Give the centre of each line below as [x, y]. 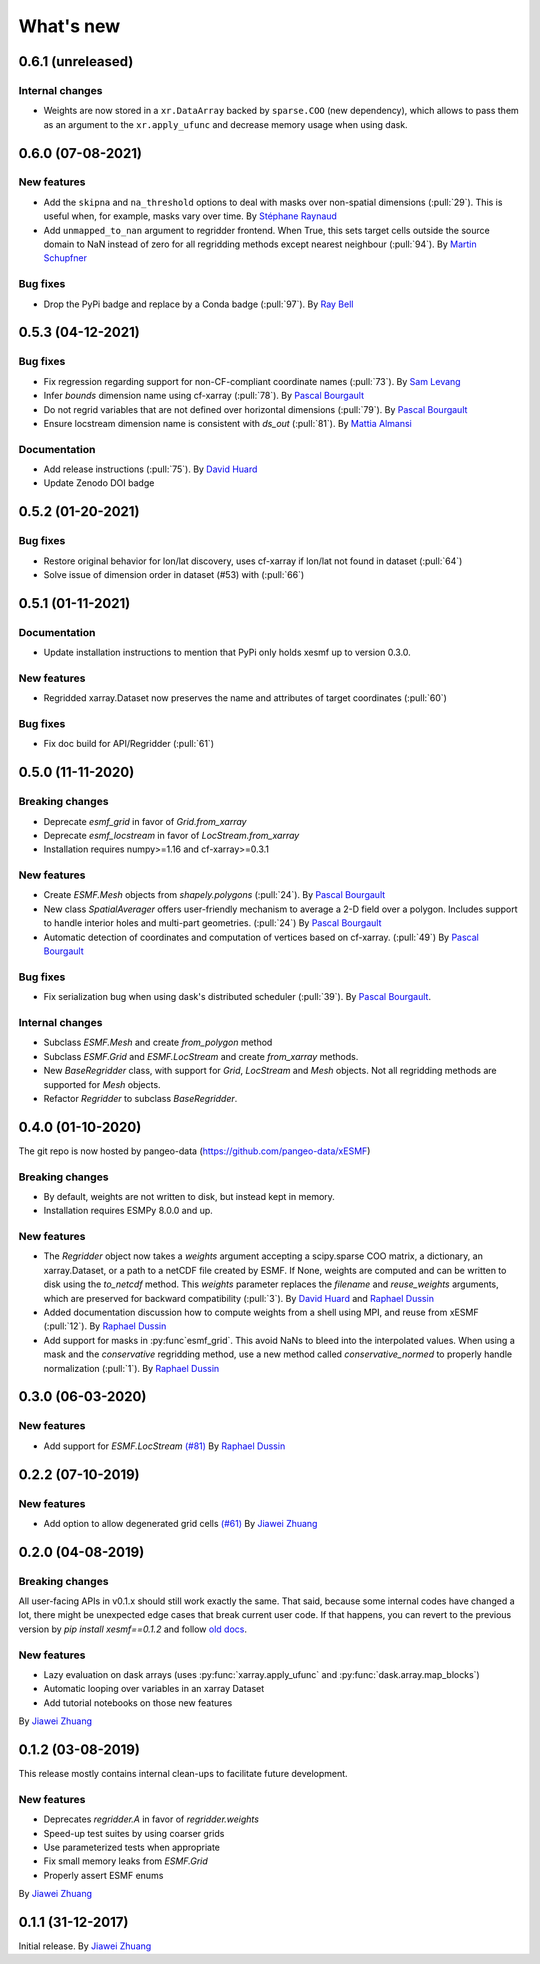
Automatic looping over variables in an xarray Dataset [154, 1689]
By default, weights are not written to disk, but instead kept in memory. [189, 1196]
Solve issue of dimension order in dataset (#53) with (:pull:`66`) [174, 574]
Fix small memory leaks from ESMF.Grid [126, 1861]
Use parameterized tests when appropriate [131, 1847]
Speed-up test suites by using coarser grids [134, 1833]
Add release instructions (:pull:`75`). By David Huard [150, 469]
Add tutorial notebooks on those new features [138, 1702]
